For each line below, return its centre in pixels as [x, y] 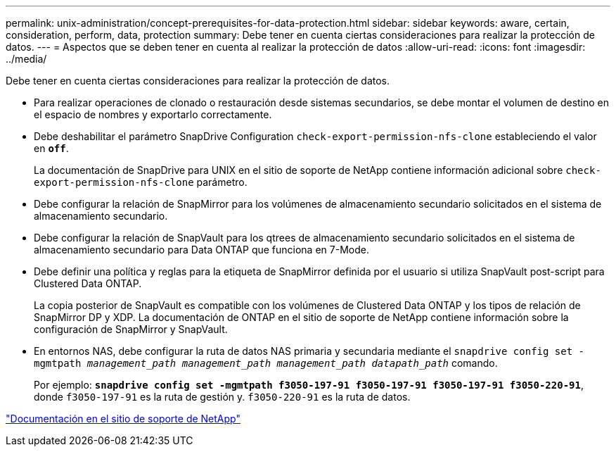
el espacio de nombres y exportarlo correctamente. [153, 114]
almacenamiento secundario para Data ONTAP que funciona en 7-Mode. [201, 250]
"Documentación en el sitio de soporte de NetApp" [123, 419]
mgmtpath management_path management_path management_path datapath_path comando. [266, 363]
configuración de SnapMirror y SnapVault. [131, 329]
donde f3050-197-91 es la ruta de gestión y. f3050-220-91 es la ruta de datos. [222, 397]
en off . [51, 148]
